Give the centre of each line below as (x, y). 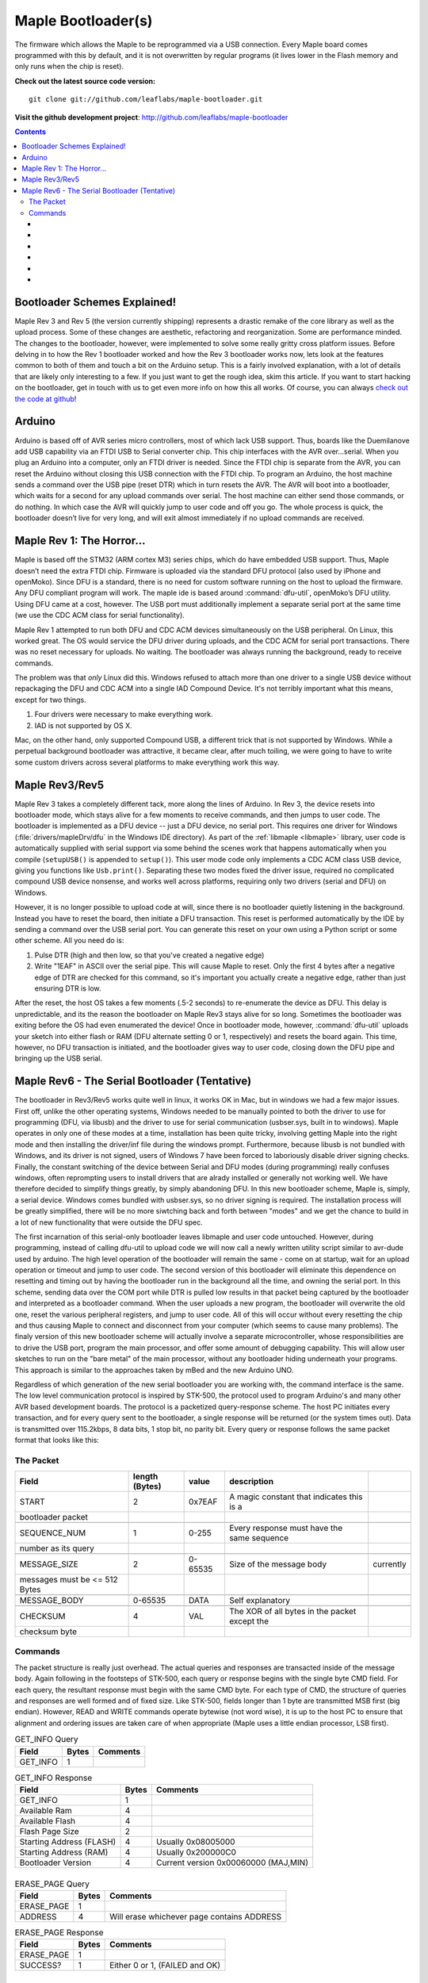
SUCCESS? (40, 1966)
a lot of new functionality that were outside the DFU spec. (109, 1222)
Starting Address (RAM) (64, 1852)
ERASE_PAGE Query (52, 1884)
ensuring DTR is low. (68, 988)
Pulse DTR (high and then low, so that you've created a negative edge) (149, 955)
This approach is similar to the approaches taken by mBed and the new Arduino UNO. (154, 1370)
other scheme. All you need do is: (69, 941)
